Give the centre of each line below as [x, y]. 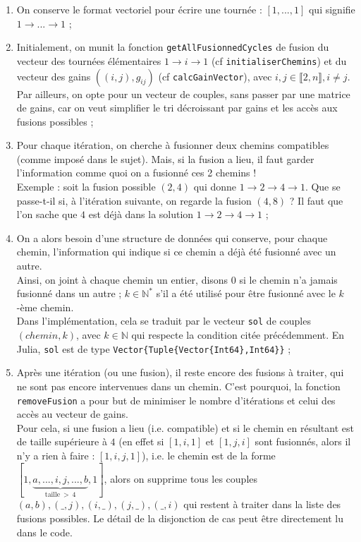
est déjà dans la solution [141, 214]
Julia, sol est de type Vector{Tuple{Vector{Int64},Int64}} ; [154, 348]
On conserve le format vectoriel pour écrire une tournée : [139, 9]
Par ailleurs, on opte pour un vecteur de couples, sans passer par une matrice [183, 94]
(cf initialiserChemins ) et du [279, 60]
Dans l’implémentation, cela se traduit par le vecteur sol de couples [164, 321]
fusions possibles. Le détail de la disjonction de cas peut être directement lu [180, 518]
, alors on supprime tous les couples [181, 478]
